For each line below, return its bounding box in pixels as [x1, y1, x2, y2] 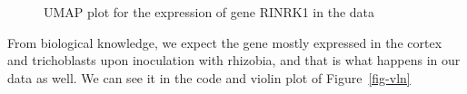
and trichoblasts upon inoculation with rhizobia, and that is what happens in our [7, 51, 461, 70]
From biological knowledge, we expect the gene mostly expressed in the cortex [7, 33, 442, 52]
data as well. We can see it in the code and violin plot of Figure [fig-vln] [7, 68, 411, 87]
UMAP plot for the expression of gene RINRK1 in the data [44, 3, 375, 21]
